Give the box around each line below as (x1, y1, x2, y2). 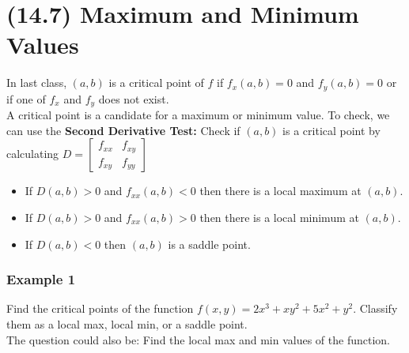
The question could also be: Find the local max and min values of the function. (6, 331, 391, 347)
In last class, (6, 74, 67, 91)
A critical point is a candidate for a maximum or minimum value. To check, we (6, 107, 390, 123)
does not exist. (98, 90, 169, 107)
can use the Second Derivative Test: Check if (6, 122, 240, 138)
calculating (6, 145, 59, 162)
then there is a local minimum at (199, 209, 359, 225)
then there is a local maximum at (199, 182, 362, 199)
